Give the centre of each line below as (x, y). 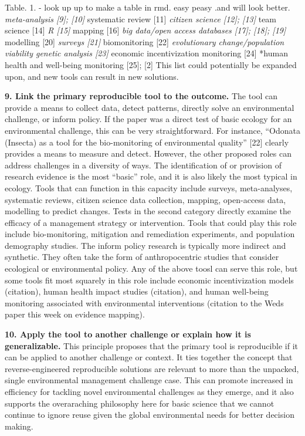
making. (19, 426)
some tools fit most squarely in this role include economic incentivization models (149, 280)
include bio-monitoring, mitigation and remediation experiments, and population (150, 234)
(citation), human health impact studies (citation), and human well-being (137, 291)
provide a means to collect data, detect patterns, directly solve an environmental (150, 107)
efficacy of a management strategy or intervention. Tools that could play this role (151, 222)
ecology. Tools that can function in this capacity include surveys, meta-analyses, (149, 187)
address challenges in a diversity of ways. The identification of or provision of (143, 165)
